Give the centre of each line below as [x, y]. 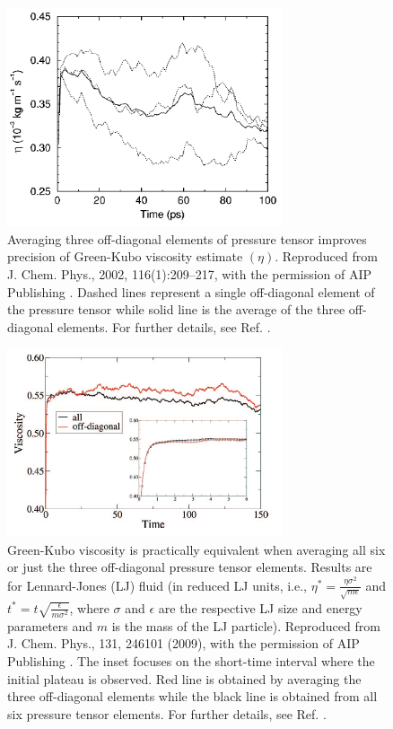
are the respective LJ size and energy [260, 607]
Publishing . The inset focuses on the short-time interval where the [191, 661]
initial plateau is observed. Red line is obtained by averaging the [184, 678]
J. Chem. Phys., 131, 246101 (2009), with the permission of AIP [183, 643]
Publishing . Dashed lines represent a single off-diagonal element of [191, 291]
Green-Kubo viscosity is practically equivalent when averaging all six [196, 549]
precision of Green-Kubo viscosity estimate [125, 256]
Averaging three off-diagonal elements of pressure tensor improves [187, 238]
